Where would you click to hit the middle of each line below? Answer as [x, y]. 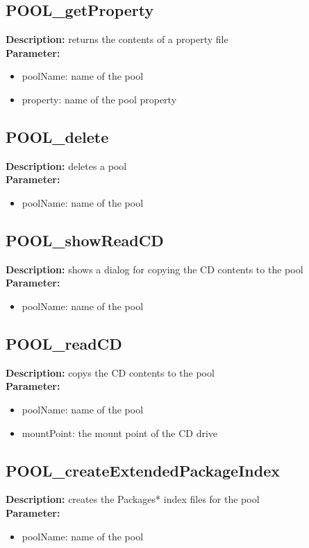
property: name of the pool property [99, 99]
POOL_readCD [64, 343]
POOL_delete [57, 136]
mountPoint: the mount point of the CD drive [120, 433]
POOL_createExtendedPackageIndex [143, 470]
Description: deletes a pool [66, 165]
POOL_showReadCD [85, 240]
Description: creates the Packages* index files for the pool [133, 499]
